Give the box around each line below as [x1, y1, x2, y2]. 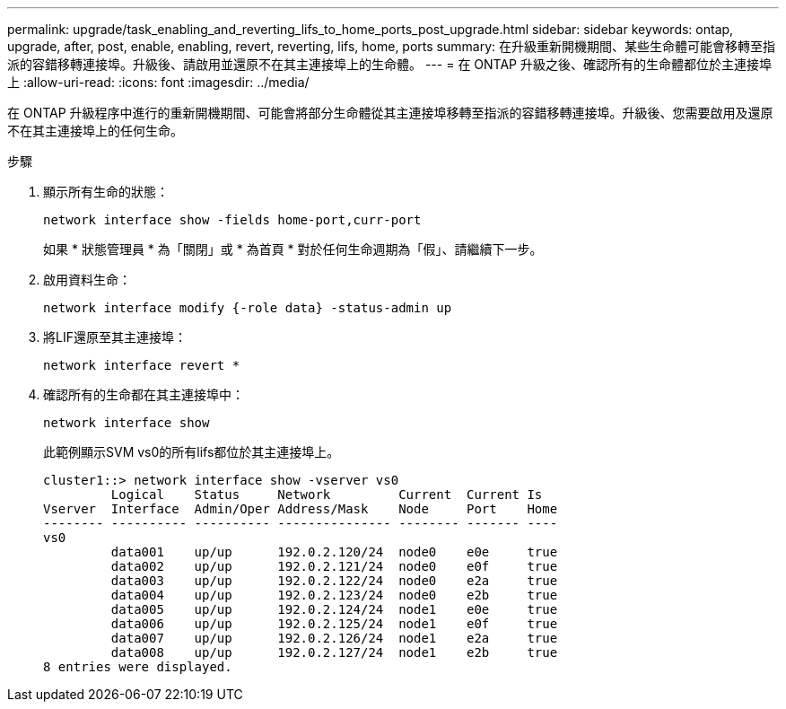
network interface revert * [43, 358, 240, 372]
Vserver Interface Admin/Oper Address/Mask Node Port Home [43, 502, 558, 516]
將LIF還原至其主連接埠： [43, 329, 187, 345]
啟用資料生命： [43, 272, 131, 287]
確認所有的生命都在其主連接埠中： [43, 387, 244, 402]
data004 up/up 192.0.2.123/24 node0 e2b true [110, 588, 558, 602]
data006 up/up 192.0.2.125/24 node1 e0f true [110, 617, 558, 631]
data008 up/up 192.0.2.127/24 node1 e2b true [110, 645, 558, 660]
